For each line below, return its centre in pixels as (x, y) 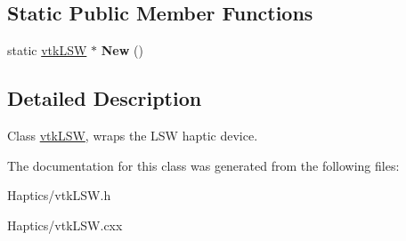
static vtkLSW (47, 50)
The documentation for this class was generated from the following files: (203, 165)
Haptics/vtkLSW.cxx (65, 225)
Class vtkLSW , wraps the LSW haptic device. (133, 135)
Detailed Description (105, 98)
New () (122, 50)
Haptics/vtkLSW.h (59, 195)
